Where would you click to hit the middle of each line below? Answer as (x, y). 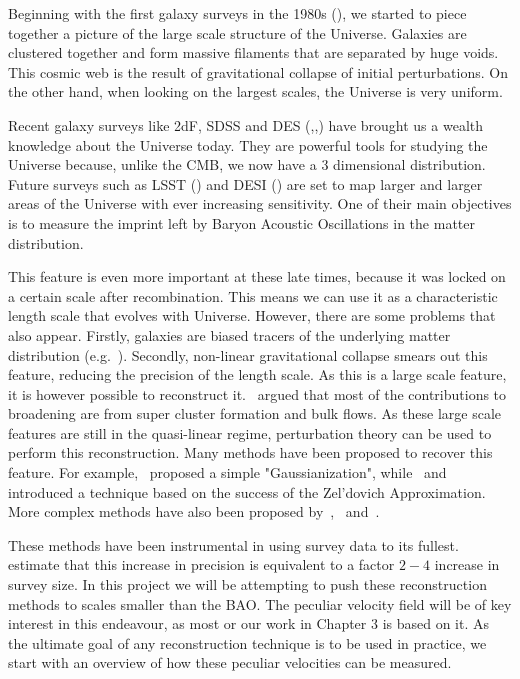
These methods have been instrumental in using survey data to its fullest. (233, 544)
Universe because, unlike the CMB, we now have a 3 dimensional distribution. (247, 164)
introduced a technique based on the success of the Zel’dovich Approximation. (247, 491)
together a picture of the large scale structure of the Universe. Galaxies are (237, 32)
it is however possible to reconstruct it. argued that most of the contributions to (257, 393)
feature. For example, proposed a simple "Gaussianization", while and (227, 472)
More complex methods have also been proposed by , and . (194, 511)
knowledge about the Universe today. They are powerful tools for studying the (248, 144)
